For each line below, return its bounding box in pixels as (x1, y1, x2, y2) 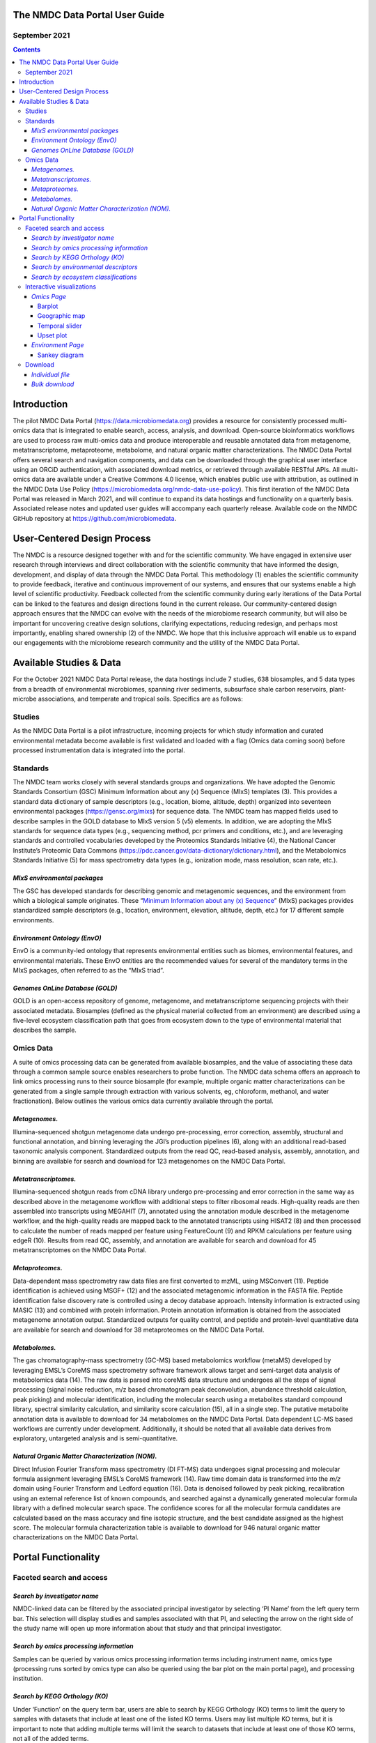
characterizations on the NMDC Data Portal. (13, 1533, 139, 1542)
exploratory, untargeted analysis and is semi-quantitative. (13, 1434, 178, 1443)
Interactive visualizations (25, 282, 97, 291)
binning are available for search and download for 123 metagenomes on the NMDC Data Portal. (13, 1157, 285, 1165)
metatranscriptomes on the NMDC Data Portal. (13, 1246, 147, 1254)
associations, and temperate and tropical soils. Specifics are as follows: (38, 694, 243, 703)
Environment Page (31, 341, 84, 349)
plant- (329, 685, 347, 693)
